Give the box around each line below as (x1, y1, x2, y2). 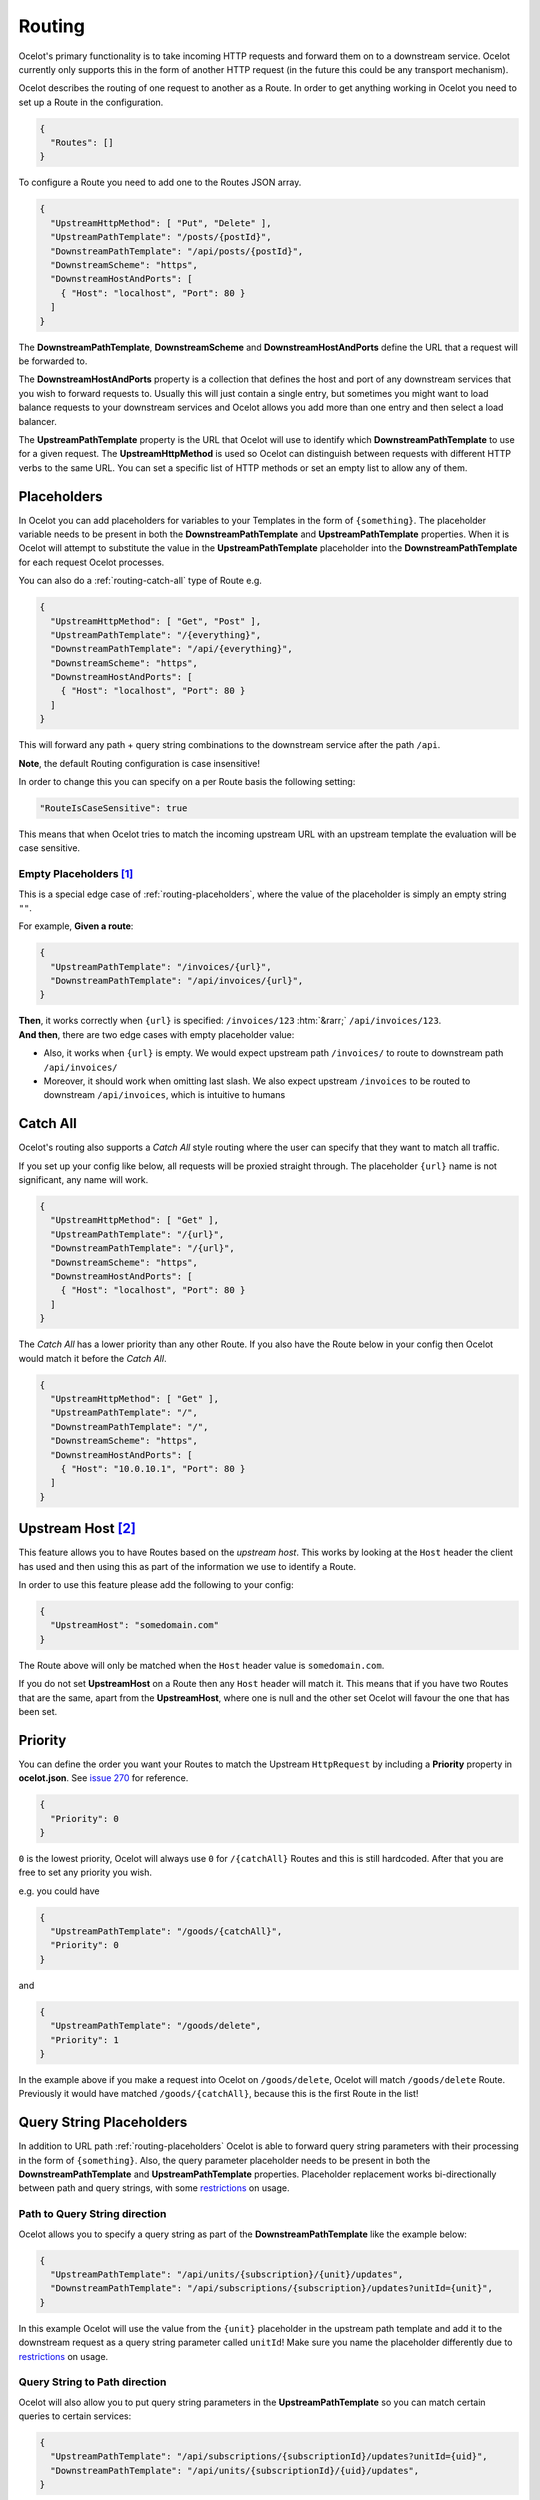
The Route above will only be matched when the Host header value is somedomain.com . (18, 1659, 385, 1671)
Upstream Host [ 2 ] (18, 1520, 137, 1537)
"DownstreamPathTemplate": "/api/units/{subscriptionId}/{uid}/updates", (50, 2465, 420, 2476)
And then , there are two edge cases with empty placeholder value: (18, 1028, 295, 1040)
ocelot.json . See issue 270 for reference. (18, 1772, 189, 1784)
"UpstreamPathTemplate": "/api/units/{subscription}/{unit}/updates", (50, 2268, 404, 2280)
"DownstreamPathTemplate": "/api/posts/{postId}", (50, 245, 304, 257)
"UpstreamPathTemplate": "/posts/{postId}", (50, 231, 272, 243)
